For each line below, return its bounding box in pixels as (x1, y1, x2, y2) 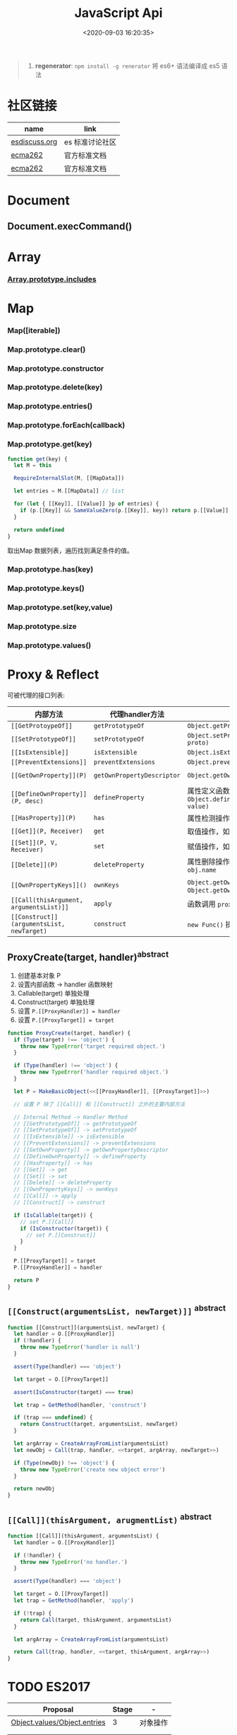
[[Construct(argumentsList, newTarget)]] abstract (7, 1303, 226, 1317)
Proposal (42, 1705, 74, 1714)
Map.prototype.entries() (7, 401, 93, 411)
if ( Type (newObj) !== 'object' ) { (13, 1459, 115, 1466)
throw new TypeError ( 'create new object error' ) (20, 1466, 166, 1473)
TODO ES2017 (7, 1679, 91, 1695)
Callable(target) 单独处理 (17, 988, 90, 997)
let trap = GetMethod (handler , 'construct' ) (13, 1401, 147, 1409)
